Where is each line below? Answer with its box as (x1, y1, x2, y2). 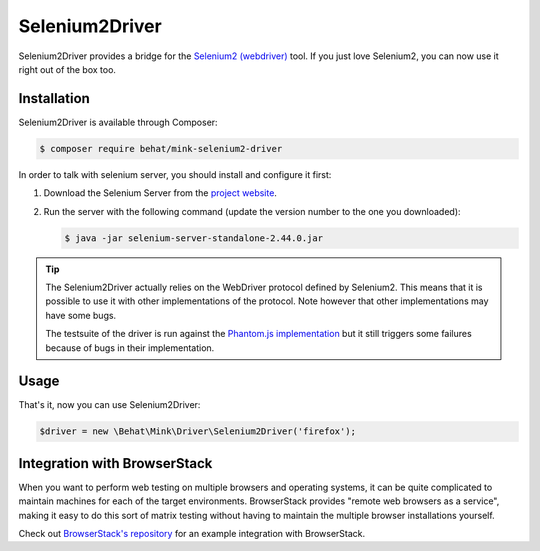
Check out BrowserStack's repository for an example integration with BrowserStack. (18, 528, 366, 540)
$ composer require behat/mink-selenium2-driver (39, 143, 283, 154)
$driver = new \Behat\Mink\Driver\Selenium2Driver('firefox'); (39, 426, 357, 437)
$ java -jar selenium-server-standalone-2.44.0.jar (64, 232, 324, 244)
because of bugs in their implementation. (45, 341, 215, 354)
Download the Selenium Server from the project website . (43, 187, 277, 199)
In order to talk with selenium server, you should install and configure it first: (18, 168, 332, 180)
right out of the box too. (18, 63, 117, 75)
